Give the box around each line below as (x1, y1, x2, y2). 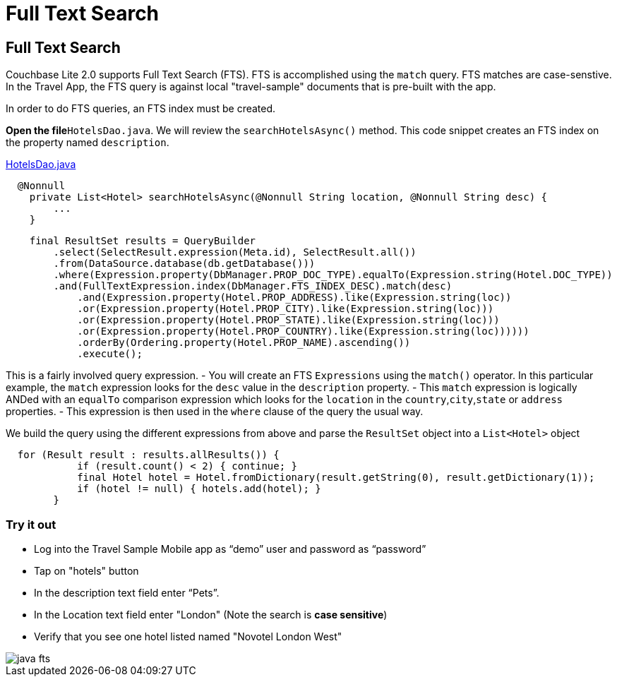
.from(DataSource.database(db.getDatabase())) (53, 258, 316, 270)
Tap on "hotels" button (34, 564, 139, 577)
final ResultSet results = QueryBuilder (29, 235, 256, 247)
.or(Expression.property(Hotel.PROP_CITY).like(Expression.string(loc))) (77, 303, 494, 315)
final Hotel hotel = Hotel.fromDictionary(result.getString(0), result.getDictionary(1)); (77, 472, 595, 484)
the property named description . (6, 136, 169, 149)
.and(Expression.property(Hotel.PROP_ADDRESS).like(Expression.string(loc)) (77, 292, 512, 304)
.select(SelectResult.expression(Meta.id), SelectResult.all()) (53, 246, 417, 258)
